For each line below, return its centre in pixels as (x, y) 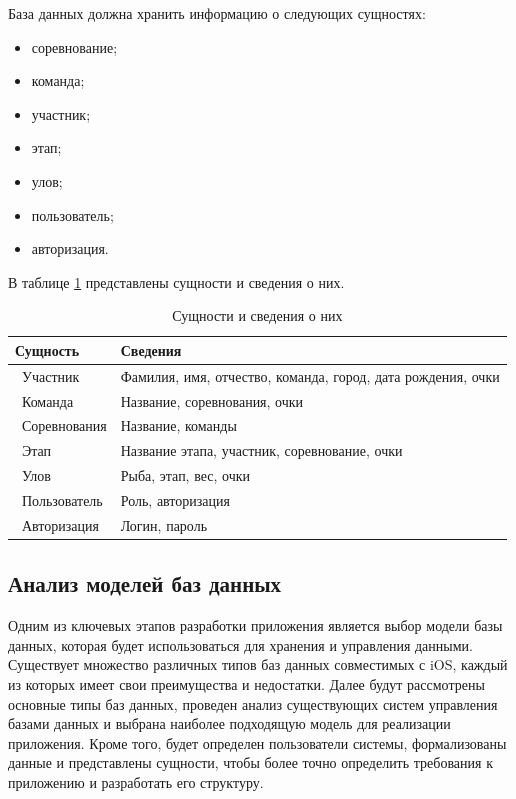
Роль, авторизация (175, 500)
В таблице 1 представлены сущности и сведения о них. (176, 281)
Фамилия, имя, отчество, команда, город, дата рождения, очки (310, 375)
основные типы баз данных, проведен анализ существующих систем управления (253, 703)
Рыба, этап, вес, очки (185, 475)
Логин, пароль (164, 524)
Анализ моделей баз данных (145, 583)
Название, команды (178, 425)
